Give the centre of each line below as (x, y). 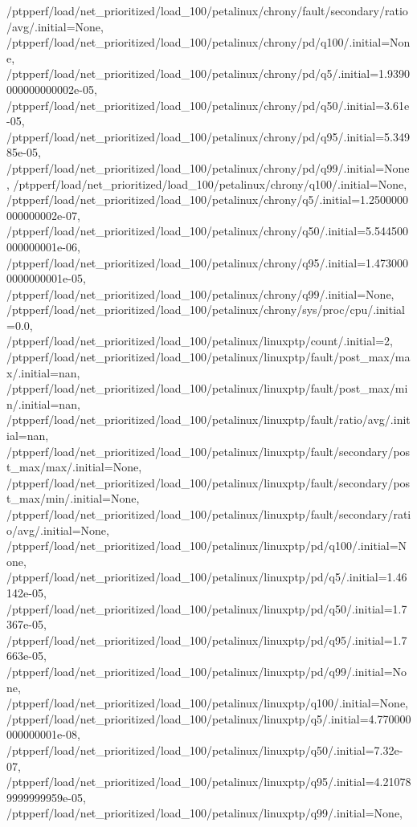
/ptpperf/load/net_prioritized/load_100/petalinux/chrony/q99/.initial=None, (200, 293)
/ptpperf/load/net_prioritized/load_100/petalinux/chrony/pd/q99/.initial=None (208, 167)
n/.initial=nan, (43, 403)
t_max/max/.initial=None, (74, 467)
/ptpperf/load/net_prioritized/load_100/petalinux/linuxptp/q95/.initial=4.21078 (209, 782)
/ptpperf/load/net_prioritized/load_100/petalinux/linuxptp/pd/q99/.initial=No (207, 671)
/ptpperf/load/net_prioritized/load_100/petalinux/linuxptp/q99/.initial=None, (204, 813)
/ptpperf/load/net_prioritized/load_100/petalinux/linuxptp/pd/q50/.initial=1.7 (207, 608)
